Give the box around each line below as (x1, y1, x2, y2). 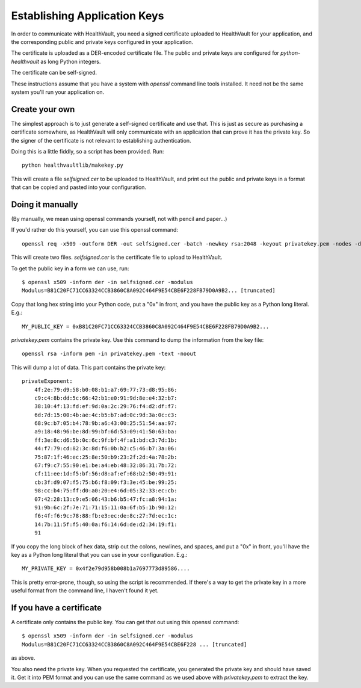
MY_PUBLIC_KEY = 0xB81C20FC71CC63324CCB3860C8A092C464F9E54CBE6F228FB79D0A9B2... (22, 323, 270, 330)
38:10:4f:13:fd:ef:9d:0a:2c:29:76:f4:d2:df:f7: (34, 403, 177, 410)
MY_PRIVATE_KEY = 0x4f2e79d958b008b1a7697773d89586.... (22, 565, 190, 572)
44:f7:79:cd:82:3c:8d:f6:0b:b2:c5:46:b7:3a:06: (34, 445, 177, 452)
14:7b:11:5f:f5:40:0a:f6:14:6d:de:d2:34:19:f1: (34, 521, 177, 528)
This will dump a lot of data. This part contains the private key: (11, 364, 166, 371)
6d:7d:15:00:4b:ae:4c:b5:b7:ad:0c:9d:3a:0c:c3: (34, 411, 177, 418)
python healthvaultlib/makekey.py (22, 162, 123, 169)
